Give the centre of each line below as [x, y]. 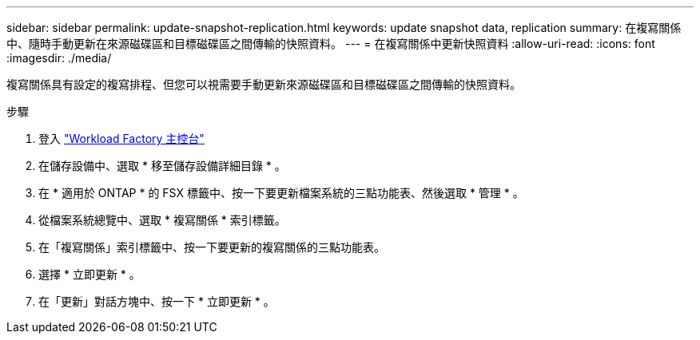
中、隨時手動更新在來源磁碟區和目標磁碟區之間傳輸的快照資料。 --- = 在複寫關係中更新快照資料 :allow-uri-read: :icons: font [331, 43]
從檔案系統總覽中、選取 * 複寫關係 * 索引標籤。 [162, 220]
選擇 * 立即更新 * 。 [89, 274]
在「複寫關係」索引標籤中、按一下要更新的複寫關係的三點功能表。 [212, 247]
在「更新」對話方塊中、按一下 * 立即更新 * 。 [157, 301]
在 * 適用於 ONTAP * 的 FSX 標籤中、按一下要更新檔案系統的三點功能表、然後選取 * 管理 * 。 [281, 193]
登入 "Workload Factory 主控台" [121, 138]
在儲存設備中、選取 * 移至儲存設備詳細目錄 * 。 [162, 166]
